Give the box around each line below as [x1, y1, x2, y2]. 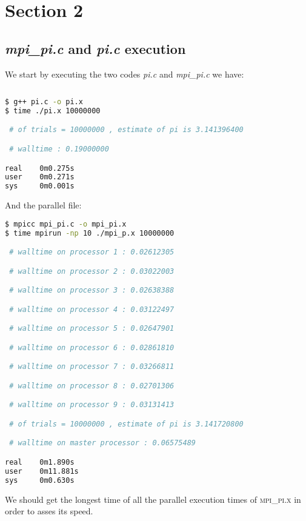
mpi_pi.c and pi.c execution [5, 39, 186, 58]
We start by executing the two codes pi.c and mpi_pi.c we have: [5, 67, 244, 80]
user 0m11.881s [5, 466, 79, 476]
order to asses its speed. [5, 505, 93, 517]
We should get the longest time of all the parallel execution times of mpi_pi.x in [5, 493, 301, 505]
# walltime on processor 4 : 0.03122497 [9, 305, 175, 314]
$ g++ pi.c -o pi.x [5, 98, 83, 107]
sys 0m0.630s [5, 476, 75, 485]
